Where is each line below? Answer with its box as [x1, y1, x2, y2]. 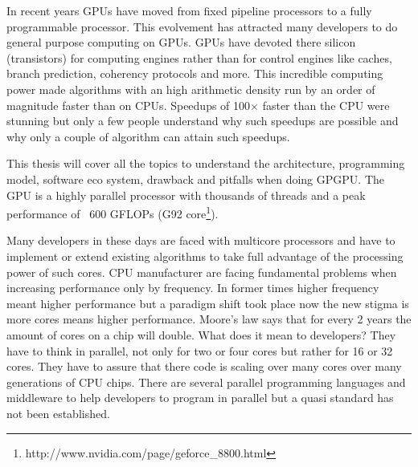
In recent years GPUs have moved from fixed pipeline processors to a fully [6, 2, 372, 18]
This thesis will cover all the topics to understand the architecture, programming [6, 155, 405, 172]
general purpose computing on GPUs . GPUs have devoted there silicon [6, 34, 356, 51]
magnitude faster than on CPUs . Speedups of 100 [6, 96, 251, 113]
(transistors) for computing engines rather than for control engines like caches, [6, 49, 392, 66]
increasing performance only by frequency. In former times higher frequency [6, 279, 379, 296]
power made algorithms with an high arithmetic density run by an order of [6, 80, 375, 97]
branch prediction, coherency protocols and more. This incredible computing [6, 65, 383, 82]
